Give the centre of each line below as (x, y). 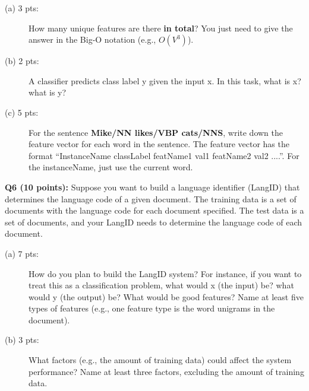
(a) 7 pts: (22, 253)
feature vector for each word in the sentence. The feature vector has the (159, 144)
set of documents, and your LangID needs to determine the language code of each (153, 222)
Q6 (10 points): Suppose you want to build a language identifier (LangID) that (152, 187)
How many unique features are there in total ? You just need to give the (161, 28)
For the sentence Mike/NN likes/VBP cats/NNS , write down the (156, 132)
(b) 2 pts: (22, 61)
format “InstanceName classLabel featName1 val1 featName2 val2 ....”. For (164, 155)
